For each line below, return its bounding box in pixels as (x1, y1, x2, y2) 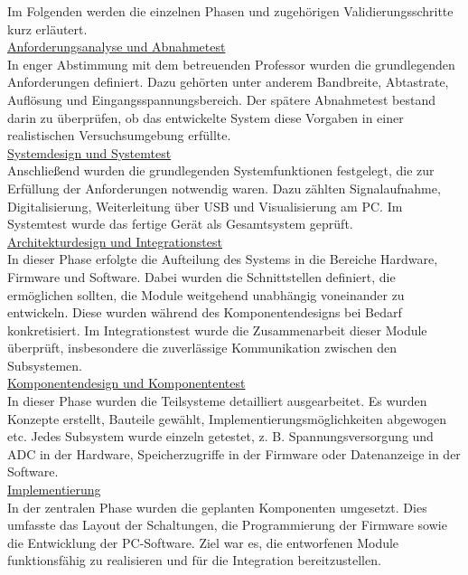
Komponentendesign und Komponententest (7, 373, 246, 392)
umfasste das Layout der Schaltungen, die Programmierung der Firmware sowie (7, 515, 447, 534)
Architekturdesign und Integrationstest (7, 231, 222, 250)
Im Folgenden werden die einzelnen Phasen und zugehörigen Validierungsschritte (7, 2, 454, 20)
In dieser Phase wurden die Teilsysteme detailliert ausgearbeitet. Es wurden (7, 391, 427, 410)
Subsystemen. (7, 355, 82, 374)
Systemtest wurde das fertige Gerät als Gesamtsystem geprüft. (7, 214, 353, 233)
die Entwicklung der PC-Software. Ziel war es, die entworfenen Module (7, 533, 399, 551)
